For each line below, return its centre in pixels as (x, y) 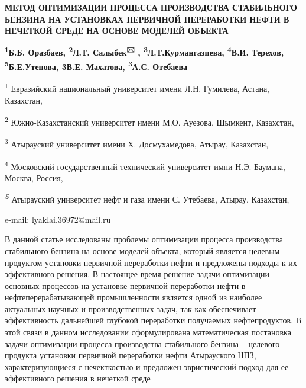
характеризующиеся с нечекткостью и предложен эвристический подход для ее (147, 366)
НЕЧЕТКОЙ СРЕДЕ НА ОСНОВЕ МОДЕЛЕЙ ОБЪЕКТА (117, 31)
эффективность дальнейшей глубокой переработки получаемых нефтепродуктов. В (153, 320)
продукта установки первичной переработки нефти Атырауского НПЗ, (131, 355)
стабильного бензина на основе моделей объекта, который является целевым (142, 250)
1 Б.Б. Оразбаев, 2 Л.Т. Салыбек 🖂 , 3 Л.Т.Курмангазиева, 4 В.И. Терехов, (144, 52)
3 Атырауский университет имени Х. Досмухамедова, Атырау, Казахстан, (137, 143)
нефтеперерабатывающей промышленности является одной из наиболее (134, 297)
